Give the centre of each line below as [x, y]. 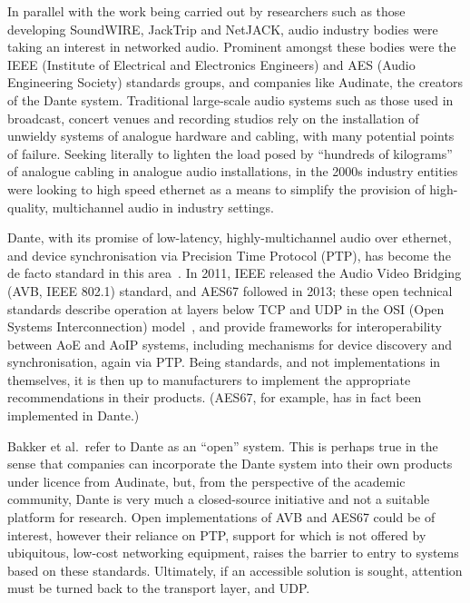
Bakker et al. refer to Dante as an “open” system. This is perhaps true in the [223, 445]
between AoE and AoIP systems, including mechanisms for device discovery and [230, 344]
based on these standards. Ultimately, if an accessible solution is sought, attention [235, 570]
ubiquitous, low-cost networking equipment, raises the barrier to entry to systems [233, 553]
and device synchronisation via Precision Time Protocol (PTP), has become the [229, 255]
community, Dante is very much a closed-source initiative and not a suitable [219, 499]
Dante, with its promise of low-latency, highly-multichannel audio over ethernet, [230, 237]
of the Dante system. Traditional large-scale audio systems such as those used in [230, 99]
